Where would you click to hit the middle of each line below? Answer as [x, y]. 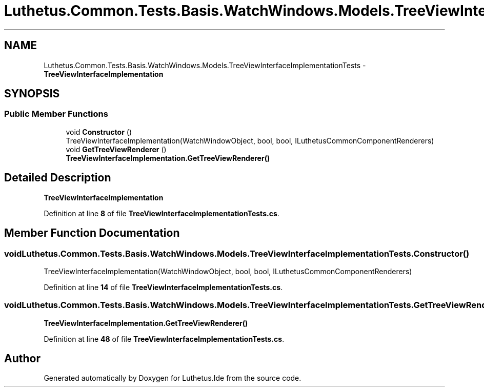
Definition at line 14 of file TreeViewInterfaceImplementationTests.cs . [163, 287]
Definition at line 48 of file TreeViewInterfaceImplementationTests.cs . [164, 339]
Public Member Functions [56, 114]
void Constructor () [99, 132]
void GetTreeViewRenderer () [116, 149]
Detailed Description [58, 178]
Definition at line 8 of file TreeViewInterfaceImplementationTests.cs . [162, 213]
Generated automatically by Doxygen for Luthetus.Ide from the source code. [173, 378]
